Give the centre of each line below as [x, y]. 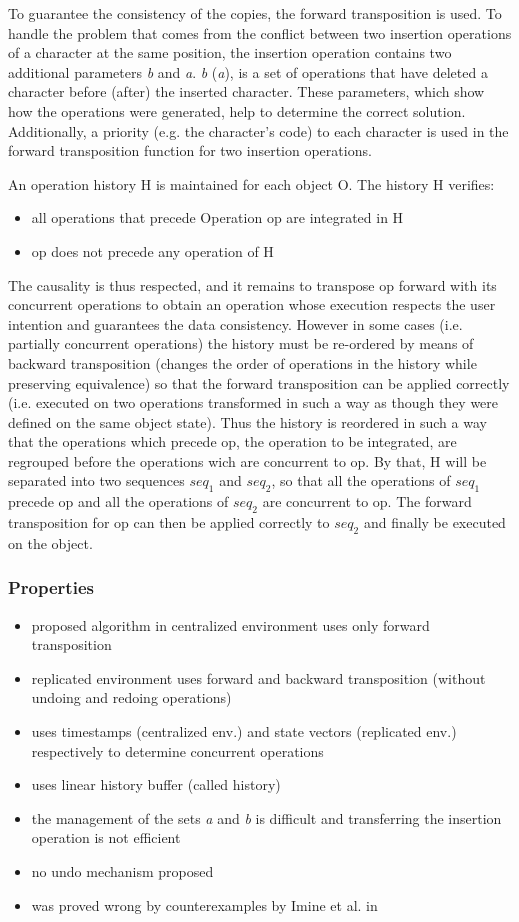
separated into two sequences [96, 480]
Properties [51, 587]
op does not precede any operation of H [152, 250]
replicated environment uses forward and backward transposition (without [258, 677]
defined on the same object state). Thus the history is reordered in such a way [247, 421]
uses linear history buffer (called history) [156, 784]
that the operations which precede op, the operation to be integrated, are [232, 441]
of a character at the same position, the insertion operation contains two [230, 52]
